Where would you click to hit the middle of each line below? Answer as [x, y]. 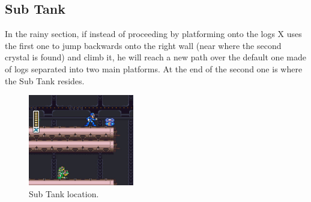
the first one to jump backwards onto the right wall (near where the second [143, 45]
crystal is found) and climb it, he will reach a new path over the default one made [155, 57]
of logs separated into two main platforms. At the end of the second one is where [154, 68]
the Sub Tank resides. [45, 80]
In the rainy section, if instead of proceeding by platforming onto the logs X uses [153, 34]
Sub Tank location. [64, 193]
